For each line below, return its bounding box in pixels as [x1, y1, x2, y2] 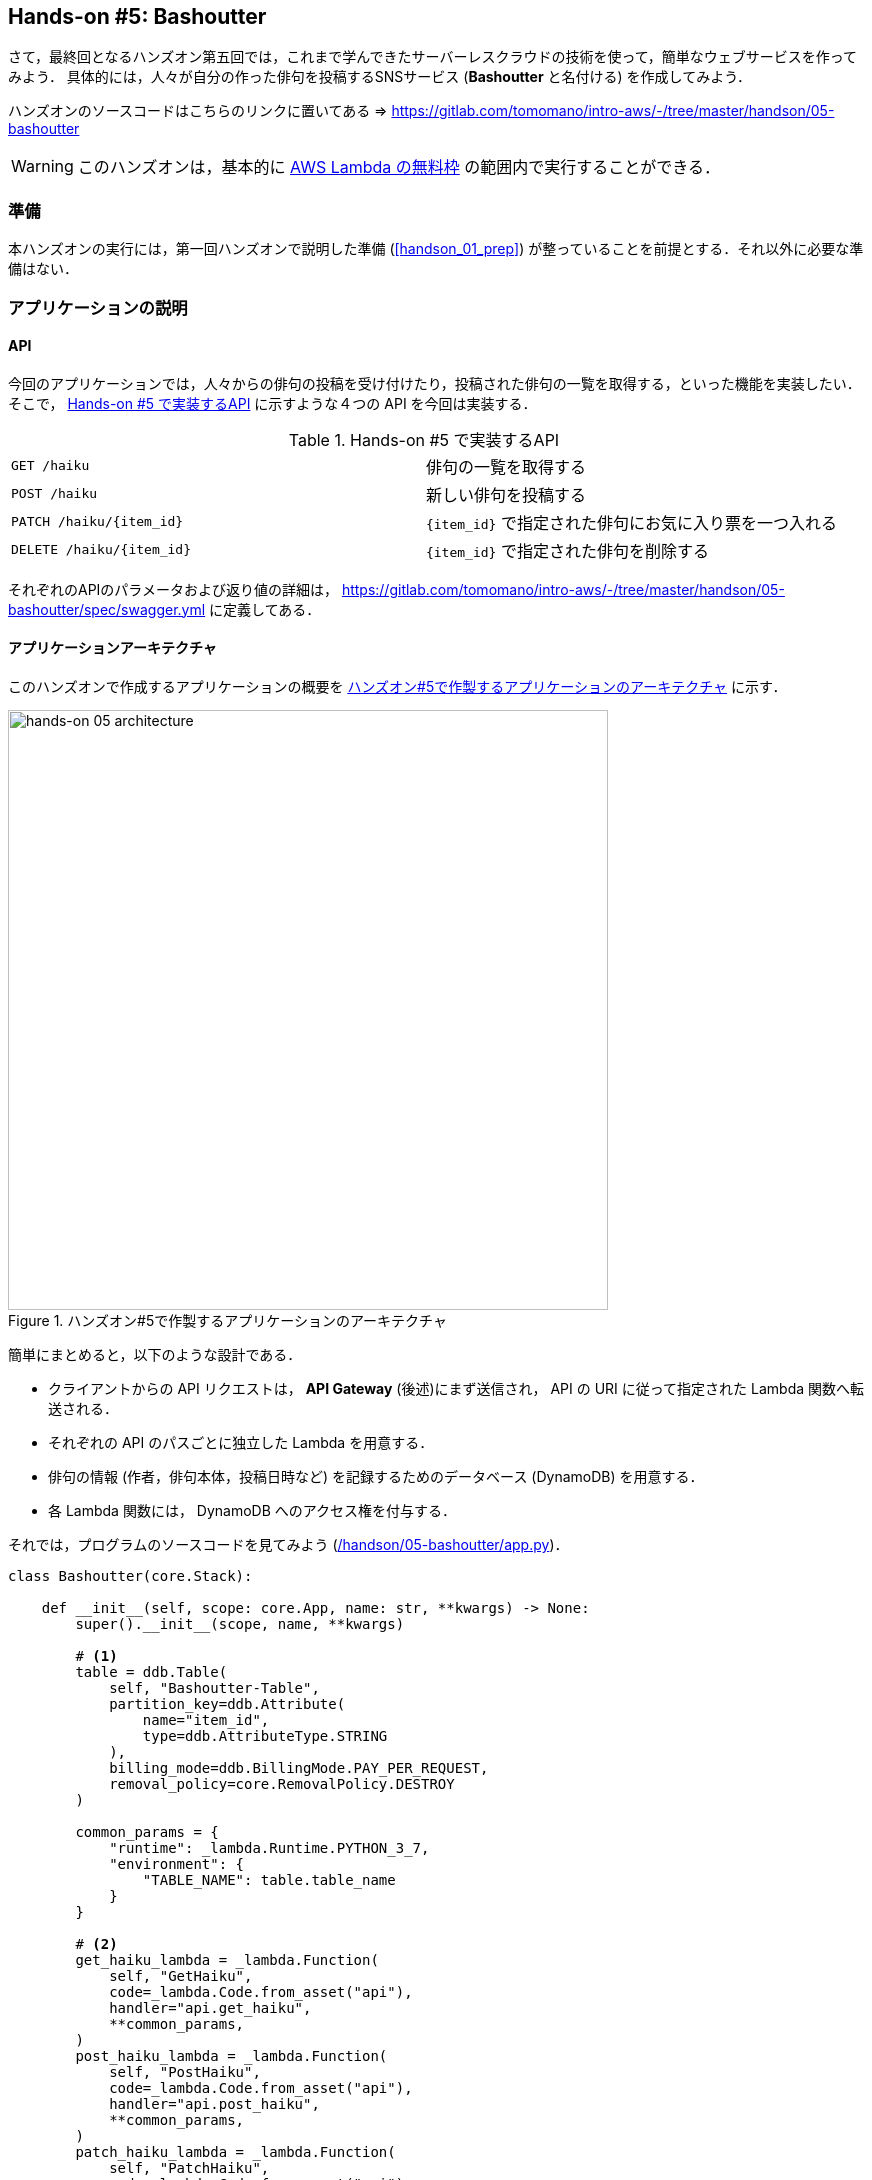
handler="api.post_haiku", [109, 2095, 320, 2112]
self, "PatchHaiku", [109, 2159, 270, 2176]
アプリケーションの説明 [8, 297, 188, 318]
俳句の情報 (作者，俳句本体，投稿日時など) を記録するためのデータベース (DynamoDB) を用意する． [48, 1467, 704, 1485]
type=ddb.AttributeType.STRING [142, 1727, 388, 1744]
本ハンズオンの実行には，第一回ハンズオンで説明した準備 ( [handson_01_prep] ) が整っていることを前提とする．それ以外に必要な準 [8, 240, 864, 258]
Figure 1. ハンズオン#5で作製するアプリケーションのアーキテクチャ [8, 1311, 447, 1329]
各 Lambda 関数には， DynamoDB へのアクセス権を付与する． [48, 1501, 457, 1519]
